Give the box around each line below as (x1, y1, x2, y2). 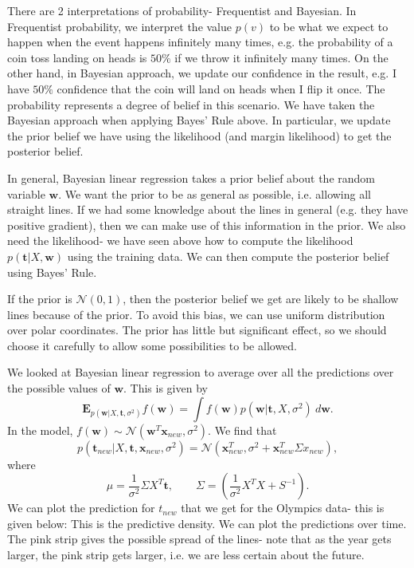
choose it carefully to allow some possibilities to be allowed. (7, 337, 297, 353)
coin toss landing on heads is (7, 49, 147, 65)
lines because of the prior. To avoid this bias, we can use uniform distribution (7, 306, 385, 322)
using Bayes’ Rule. (7, 263, 97, 280)
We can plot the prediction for (7, 499, 155, 516)
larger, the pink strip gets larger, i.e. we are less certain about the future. (7, 546, 365, 563)
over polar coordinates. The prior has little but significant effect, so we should (7, 321, 387, 338)
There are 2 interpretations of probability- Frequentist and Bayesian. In (7, 2, 357, 18)
